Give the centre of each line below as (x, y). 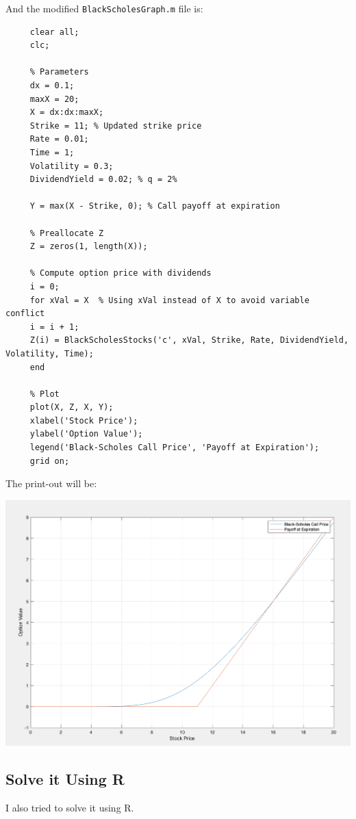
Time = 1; (52, 153)
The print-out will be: (51, 483)
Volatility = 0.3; (72, 166)
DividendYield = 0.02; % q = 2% (103, 180)
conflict (25, 314)
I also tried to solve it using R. (70, 807)
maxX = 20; (54, 99)
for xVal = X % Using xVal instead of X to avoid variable (169, 300)
